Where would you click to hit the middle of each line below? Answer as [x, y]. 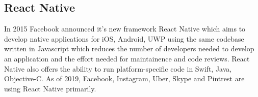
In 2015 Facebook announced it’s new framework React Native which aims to [125, 29]
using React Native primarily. [50, 88]
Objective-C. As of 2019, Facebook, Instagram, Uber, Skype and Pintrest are [124, 78]
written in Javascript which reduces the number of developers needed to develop [129, 48]
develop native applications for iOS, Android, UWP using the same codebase [124, 38]
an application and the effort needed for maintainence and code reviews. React [127, 58]
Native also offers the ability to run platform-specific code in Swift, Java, [118, 68]
